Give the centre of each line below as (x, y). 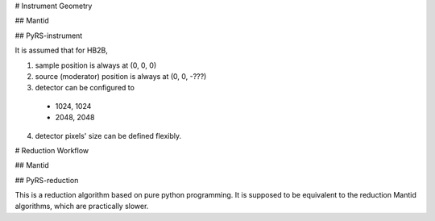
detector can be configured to (85, 88)
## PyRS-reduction (47, 180)
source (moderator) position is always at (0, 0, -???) (121, 76)
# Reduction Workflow (52, 150)
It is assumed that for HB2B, (61, 50)
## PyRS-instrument (49, 35)
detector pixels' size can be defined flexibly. (108, 136)
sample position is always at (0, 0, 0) (96, 65)
